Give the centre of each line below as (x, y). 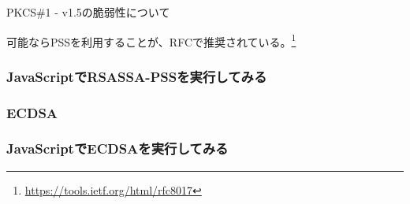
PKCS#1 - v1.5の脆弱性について (88, 12)
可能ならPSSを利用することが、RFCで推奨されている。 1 (151, 40)
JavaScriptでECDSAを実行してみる (117, 148)
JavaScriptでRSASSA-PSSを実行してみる (137, 76)
